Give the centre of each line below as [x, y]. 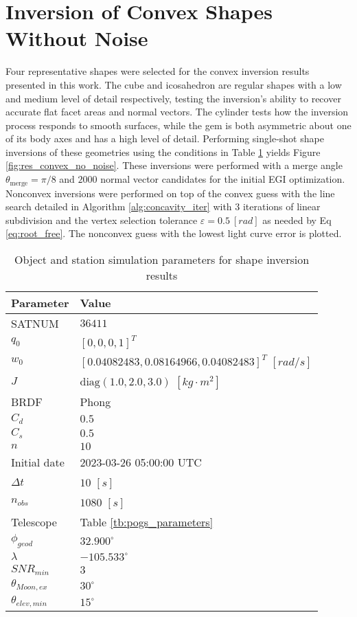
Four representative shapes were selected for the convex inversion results [158, 71]
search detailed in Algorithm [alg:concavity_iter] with [119, 206]
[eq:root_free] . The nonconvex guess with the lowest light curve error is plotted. [174, 233]
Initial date [38, 462]
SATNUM [35, 323]
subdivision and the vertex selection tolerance [102, 220]
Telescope [34, 521]
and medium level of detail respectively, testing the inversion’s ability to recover [173, 98]
